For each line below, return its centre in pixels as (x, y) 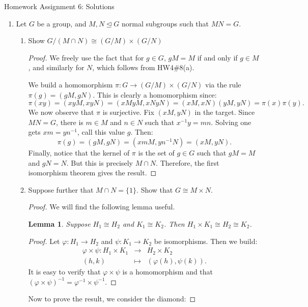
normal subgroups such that (165, 23)
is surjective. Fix (128, 112)
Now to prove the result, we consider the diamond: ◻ (112, 299)
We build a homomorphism (71, 84)
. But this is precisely (100, 162)
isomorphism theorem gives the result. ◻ (92, 173)
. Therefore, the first (188, 162)
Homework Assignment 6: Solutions (59, 6)
